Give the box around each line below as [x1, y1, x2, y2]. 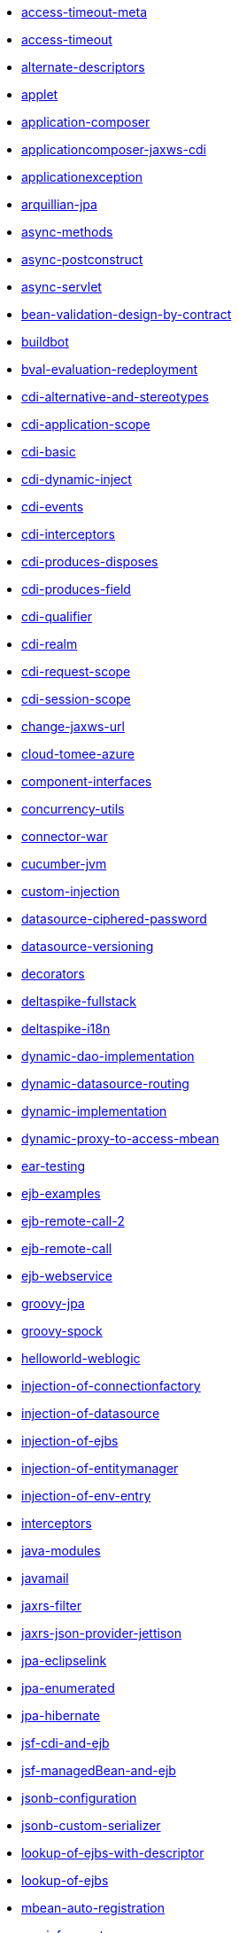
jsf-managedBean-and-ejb [21, 1763, 176, 1778]
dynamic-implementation [21, 1103, 167, 1118]
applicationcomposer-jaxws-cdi [21, 142, 206, 157]
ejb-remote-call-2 [21, 1213, 125, 1228]
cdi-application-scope [21, 417, 150, 432]
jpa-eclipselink [21, 1653, 107, 1668]
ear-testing [21, 1158, 86, 1173]
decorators [21, 966, 85, 981]
